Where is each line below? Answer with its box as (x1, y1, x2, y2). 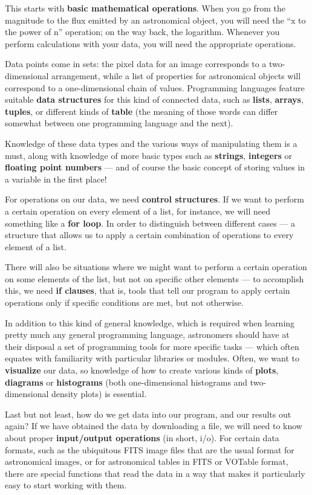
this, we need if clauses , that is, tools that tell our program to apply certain (5, 284, 290, 297)
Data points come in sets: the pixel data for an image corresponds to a (5, 57, 267, 70)
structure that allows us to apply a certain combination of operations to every (5, 228, 294, 241)
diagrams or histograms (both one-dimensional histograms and (5, 375, 248, 388)
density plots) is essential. (51, 387, 147, 400)
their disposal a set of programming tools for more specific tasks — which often (5, 340, 299, 352)
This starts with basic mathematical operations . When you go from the (5, 2, 286, 14)
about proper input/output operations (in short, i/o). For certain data (5, 432, 279, 444)
